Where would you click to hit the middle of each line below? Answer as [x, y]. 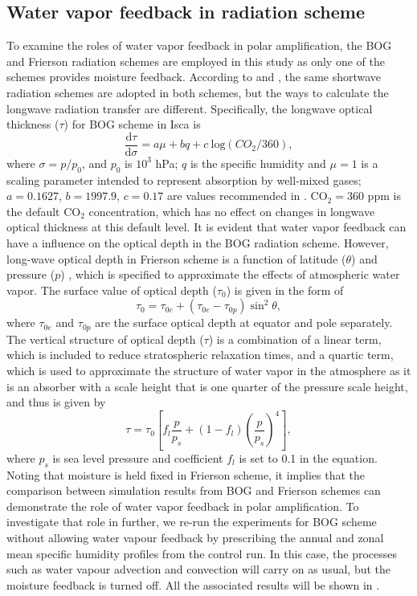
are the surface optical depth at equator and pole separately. [244, 322]
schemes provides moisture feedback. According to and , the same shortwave [194, 77]
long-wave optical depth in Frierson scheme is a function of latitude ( [176, 258]
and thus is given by [56, 402]
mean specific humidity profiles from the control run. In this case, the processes [202, 553]
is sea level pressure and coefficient [138, 457]
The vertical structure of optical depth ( [105, 339]
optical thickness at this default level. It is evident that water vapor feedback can [206, 227]
